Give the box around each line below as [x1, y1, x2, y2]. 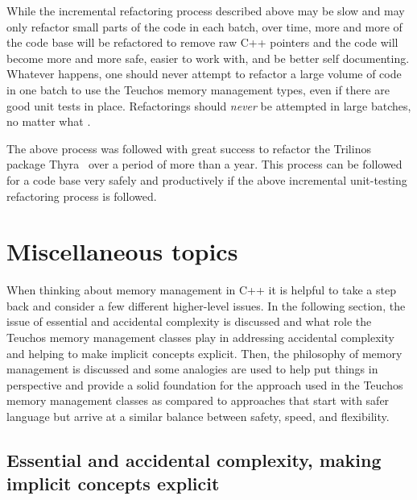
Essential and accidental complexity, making [6, 447, 382, 472]
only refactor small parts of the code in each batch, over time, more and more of [6, 18, 403, 35]
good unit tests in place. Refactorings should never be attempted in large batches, [6, 97, 411, 114]
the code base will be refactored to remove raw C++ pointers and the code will [6, 34, 398, 51]
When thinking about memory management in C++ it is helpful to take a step [6, 281, 396, 298]
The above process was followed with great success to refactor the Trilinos [6, 140, 371, 156]
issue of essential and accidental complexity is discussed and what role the [6, 313, 372, 330]
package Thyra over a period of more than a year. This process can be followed [6, 156, 403, 173]
